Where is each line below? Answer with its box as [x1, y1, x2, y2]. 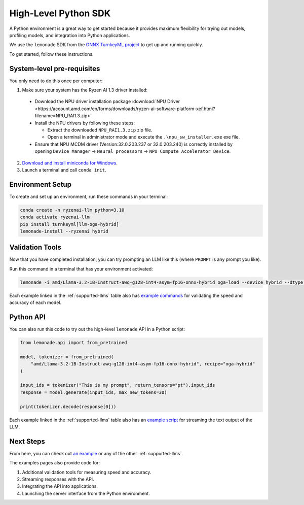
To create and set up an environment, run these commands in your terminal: [9, 193, 168, 199]
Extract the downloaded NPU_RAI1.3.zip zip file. [47, 127, 153, 133]
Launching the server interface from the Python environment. [22, 490, 150, 496]
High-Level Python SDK [9, 8, 111, 19]
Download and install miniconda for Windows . [22, 160, 118, 166]
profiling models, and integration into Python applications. [9, 32, 130, 38]
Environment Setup [9, 180, 72, 189]
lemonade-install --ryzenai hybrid [20, 228, 108, 234]
